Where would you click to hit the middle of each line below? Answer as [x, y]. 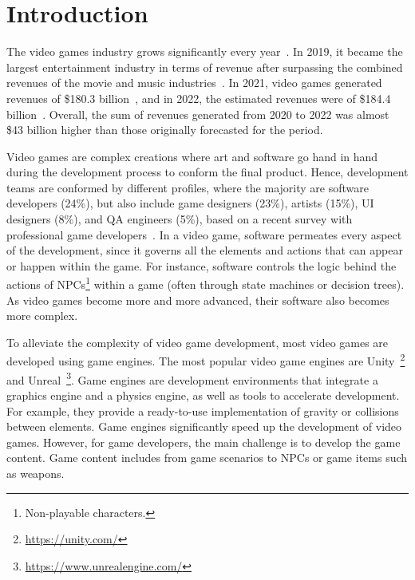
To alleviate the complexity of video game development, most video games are [198, 342]
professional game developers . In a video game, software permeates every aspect [204, 234]
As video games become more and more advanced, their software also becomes [198, 300]
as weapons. [36, 473]
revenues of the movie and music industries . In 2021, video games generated [194, 83]
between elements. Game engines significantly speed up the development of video [204, 426]
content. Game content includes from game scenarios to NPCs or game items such [207, 458]
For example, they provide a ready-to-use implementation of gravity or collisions [203, 410]
